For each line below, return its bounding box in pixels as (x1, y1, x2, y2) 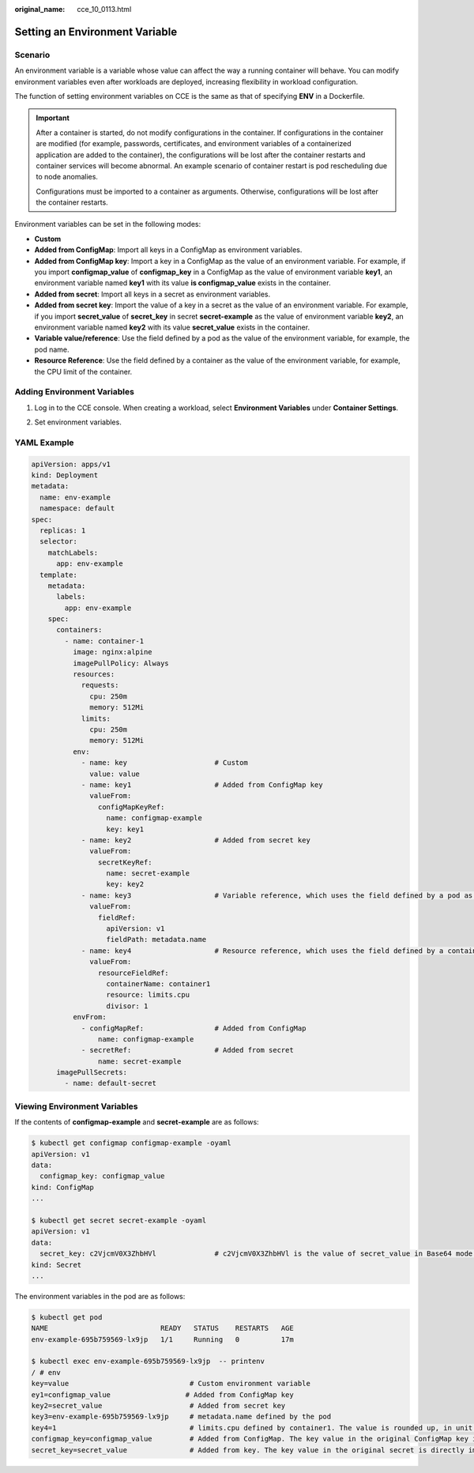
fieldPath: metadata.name (106, 935, 207, 944)
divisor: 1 (106, 1001, 149, 1011)
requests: (81, 680, 119, 690)
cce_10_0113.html (77, 5, 132, 13)
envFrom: (72, 1012, 107, 1022)
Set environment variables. (34, 417, 122, 427)
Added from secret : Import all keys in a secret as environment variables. (34, 289, 271, 299)
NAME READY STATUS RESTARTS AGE (31, 1324, 294, 1333)
